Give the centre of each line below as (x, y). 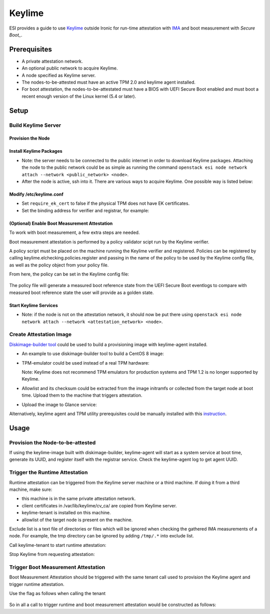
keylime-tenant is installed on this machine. (66, 513)
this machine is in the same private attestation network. (79, 499)
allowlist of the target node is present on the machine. (77, 520)
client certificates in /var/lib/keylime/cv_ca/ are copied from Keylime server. (99, 505)
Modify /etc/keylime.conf (36, 194)
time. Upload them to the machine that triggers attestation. (82, 395)
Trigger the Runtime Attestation (48, 472)
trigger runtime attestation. (37, 584)
